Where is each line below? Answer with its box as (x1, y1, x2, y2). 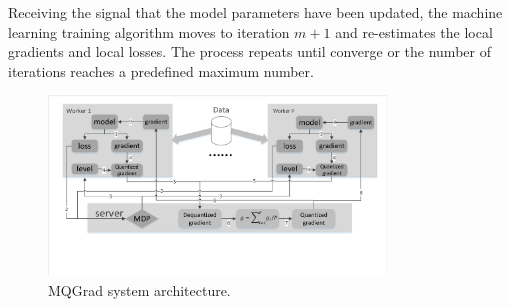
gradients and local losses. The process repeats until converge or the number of (8, 41, 491, 62)
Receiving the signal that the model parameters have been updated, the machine (8, 2, 503, 22)
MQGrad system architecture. (48, 279, 231, 300)
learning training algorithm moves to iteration (8, 21, 290, 42)
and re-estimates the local (335, 21, 493, 42)
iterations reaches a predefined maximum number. (8, 60, 314, 81)
